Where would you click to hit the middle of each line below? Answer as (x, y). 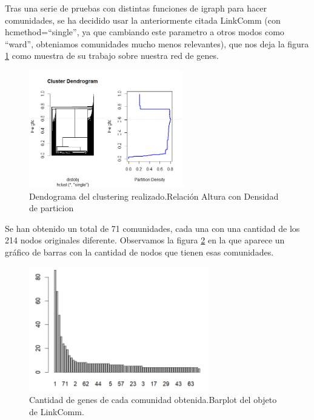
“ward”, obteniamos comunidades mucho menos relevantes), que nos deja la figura (157, 43)
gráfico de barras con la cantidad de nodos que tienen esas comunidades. (139, 252)
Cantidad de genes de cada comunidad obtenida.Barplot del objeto (153, 400)
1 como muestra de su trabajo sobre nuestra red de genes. (112, 56)
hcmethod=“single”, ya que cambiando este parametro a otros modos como (145, 32)
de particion (52, 208)
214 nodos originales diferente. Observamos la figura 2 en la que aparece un (145, 240)
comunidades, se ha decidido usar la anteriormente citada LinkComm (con (143, 20)
